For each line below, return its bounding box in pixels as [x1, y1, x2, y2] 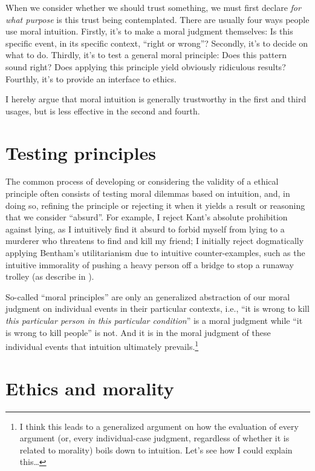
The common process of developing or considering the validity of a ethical [5, 175, 279, 188]
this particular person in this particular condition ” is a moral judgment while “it [5, 314, 303, 326]
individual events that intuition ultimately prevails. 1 [5, 338, 199, 352]
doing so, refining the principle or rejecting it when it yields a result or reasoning [5, 199, 305, 211]
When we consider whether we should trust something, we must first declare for [5, 1, 301, 13]
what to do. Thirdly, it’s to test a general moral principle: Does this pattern [5, 48, 287, 61]
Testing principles [5, 140, 156, 165]
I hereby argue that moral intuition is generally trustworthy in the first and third [5, 93, 307, 105]
